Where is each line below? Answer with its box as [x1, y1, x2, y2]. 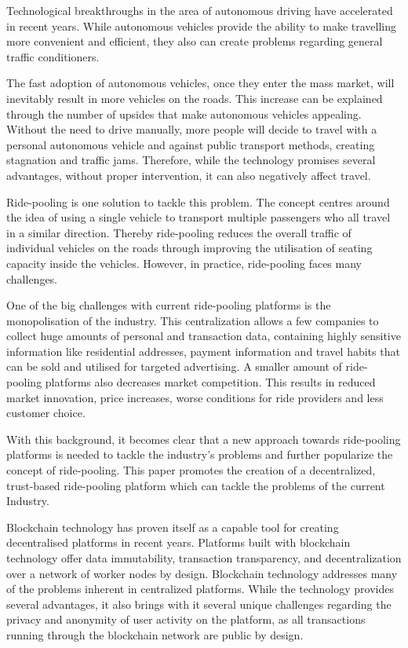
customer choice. [6, 405, 86, 421]
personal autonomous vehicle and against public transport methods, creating [6, 136, 375, 152]
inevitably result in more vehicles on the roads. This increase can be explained [6, 90, 383, 106]
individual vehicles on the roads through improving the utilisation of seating [6, 240, 373, 256]
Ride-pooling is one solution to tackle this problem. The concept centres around [6, 193, 390, 210]
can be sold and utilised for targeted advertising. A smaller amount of [6, 358, 342, 375]
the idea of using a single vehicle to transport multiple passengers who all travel [6, 209, 391, 225]
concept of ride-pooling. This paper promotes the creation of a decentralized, [6, 462, 376, 478]
